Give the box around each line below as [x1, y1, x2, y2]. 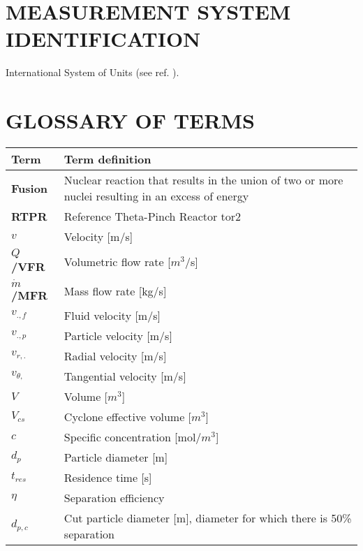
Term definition [64, 151, 151, 168]
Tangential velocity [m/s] [64, 367, 186, 384]
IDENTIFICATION [6, 24, 201, 53]
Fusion [11, 179, 48, 196]
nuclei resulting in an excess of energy [64, 188, 249, 205]
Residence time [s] [64, 469, 152, 485]
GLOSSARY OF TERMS [6, 106, 255, 135]
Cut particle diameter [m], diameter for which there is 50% [64, 509, 352, 526]
